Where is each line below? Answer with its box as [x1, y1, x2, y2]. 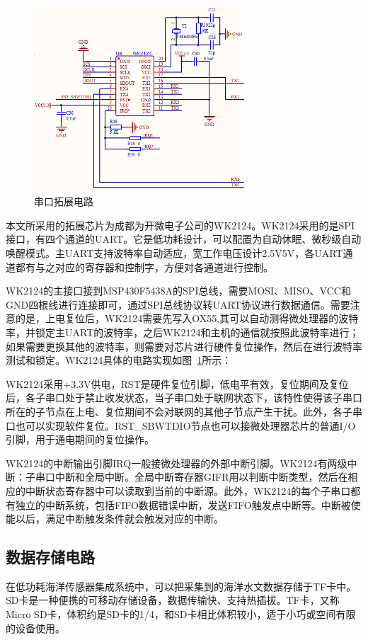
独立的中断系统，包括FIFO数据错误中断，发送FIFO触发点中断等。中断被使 [15, 497, 361, 512]
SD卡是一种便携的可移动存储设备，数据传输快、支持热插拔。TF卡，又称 [6, 593, 340, 607]
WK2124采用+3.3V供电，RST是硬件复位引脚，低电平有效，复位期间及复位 [6, 376, 349, 391]
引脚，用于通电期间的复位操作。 [6, 432, 154, 447]
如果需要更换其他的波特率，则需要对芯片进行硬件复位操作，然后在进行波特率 [6, 338, 362, 353]
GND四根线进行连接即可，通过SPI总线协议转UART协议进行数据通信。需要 [6, 297, 350, 312]
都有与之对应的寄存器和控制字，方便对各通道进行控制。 [15, 259, 273, 274]
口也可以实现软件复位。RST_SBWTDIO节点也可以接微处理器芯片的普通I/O [6, 418, 356, 433]
